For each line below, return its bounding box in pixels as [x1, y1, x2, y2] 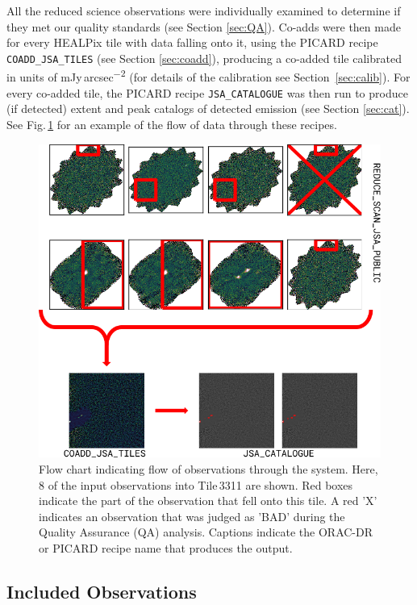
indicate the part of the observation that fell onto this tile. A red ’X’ [39, 492, 377, 509]
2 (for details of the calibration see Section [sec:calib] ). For [120, 66, 411, 86]
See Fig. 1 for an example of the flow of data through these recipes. [6, 115, 337, 132]
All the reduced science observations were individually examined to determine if [6, 2, 401, 19]
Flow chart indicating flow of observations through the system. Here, [39, 460, 378, 477]
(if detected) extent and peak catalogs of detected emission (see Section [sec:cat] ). [6, 100, 410, 117]
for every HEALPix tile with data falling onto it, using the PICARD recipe [6, 34, 378, 51]
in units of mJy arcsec [6, 69, 114, 86]
